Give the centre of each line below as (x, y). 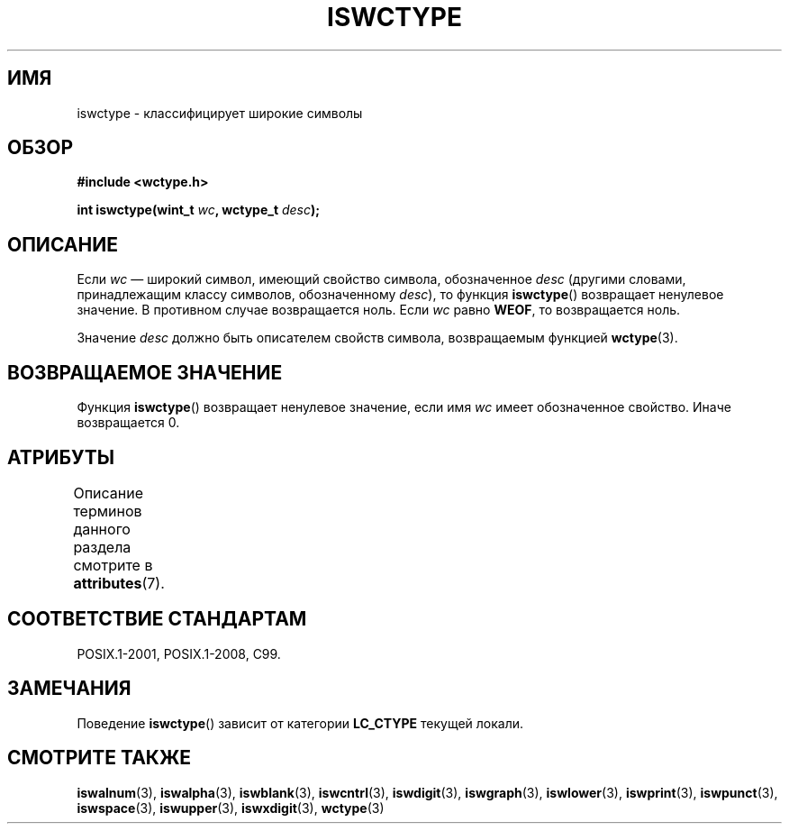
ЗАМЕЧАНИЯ (69, 689)
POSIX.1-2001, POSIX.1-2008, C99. (179, 653)
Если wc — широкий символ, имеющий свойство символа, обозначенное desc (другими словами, (381, 279)
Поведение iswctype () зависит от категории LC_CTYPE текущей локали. (300, 723)
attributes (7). (119, 583)
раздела (102, 547)
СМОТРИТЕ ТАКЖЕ (100, 758)
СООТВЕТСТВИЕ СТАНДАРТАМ (157, 619)
